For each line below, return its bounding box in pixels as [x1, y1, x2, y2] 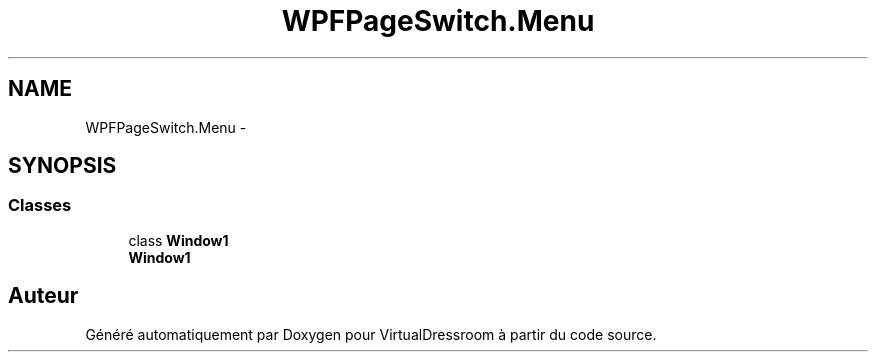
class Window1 [128, 231, 229, 249]
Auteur [8, 283, 79, 309]
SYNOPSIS [8, 153, 117, 179]
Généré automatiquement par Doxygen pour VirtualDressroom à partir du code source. [85, 325, 657, 343]
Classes [8, 195, 72, 216]
